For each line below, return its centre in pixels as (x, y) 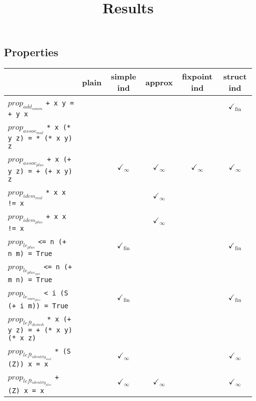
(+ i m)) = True (38, 306)
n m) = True (30, 253)
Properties (31, 52)
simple (124, 76)
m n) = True (30, 279)
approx (159, 82)
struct (235, 76)
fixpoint (197, 76)
